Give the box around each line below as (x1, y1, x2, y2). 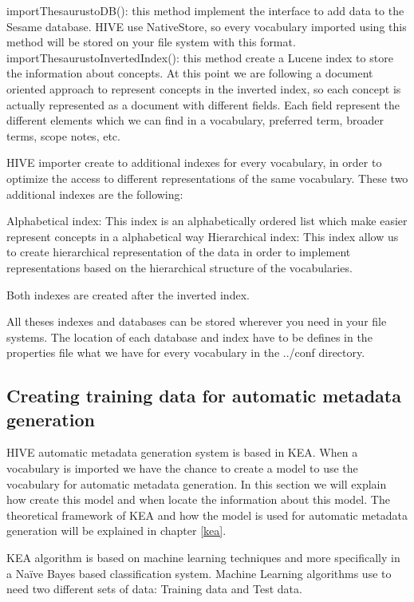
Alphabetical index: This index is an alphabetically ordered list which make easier (6, 212, 408, 229)
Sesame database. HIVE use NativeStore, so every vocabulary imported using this (6, 18, 407, 34)
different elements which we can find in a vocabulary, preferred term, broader (6, 112, 384, 129)
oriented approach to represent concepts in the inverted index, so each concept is (6, 80, 401, 97)
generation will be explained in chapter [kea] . (6, 522, 227, 539)
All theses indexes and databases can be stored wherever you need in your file (6, 313, 387, 330)
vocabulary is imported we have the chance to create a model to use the (6, 460, 358, 477)
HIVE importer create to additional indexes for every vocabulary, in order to (6, 154, 382, 171)
